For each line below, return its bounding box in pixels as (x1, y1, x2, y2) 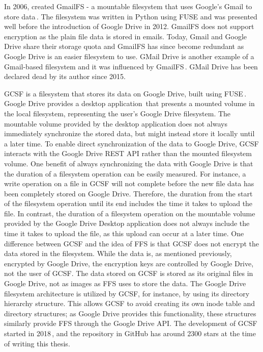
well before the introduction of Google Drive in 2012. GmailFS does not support (4, 21, 254, 32)
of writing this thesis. (4, 338, 70, 348)
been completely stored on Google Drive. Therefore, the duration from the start (4, 188, 253, 198)
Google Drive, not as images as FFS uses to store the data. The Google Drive (4, 278, 246, 289)
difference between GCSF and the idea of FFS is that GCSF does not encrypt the (4, 238, 259, 248)
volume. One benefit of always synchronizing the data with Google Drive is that (4, 158, 253, 168)
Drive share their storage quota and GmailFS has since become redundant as (4, 41, 244, 52)
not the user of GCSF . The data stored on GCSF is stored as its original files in (4, 268, 253, 279)
